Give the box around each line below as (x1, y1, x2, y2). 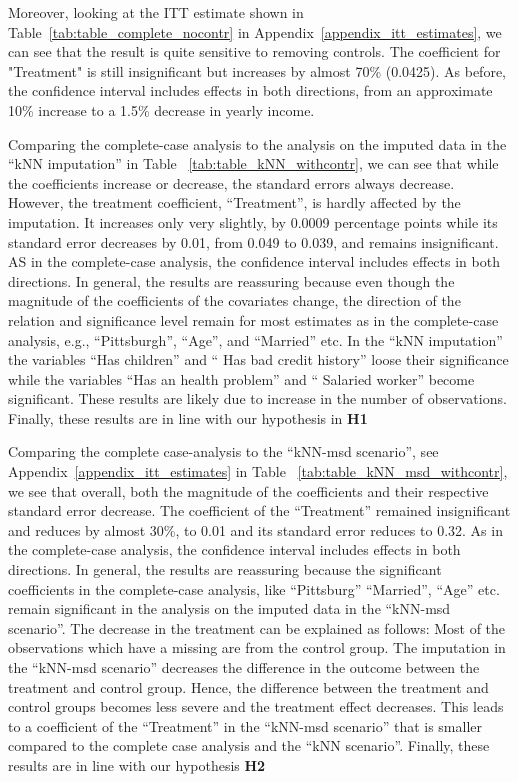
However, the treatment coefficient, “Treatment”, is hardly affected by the (8, 192, 461, 213)
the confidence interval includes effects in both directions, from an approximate (8, 80, 493, 101)
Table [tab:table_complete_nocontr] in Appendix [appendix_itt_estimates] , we (8, 21, 502, 42)
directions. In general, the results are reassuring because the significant (8, 559, 442, 580)
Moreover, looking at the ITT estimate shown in (8, 2, 304, 22)
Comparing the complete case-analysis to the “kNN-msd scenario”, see (8, 441, 439, 462)
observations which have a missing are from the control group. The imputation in (8, 637, 506, 658)
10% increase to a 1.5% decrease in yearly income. (8, 99, 315, 120)
